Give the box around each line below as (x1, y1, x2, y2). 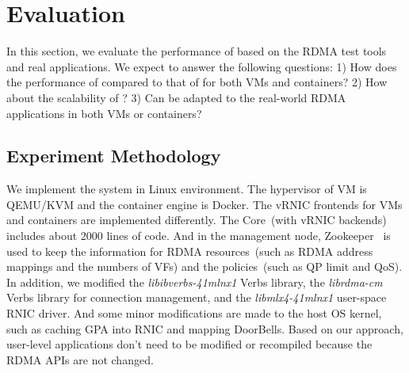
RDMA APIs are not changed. (6, 351, 154, 367)
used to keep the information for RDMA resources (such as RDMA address (6, 242, 373, 259)
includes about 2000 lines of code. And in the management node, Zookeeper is (6, 227, 391, 244)
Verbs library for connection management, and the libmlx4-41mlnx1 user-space (6, 289, 387, 306)
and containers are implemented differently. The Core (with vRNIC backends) (6, 211, 387, 228)
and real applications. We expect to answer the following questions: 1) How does (6, 58, 397, 74)
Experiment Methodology (6, 143, 221, 168)
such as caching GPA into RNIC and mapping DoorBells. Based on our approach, (6, 320, 403, 337)
